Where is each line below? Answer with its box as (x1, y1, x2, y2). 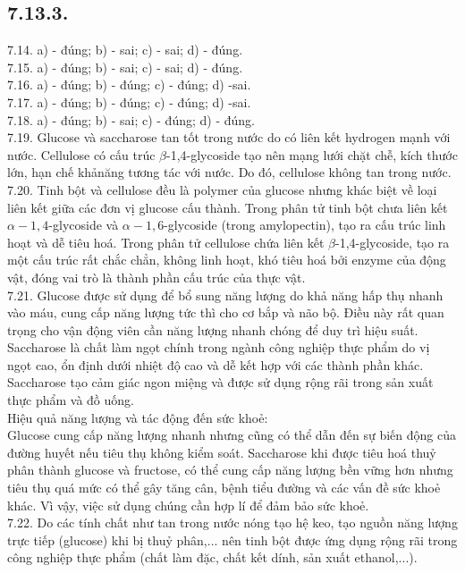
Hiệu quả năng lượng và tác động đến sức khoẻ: (7, 408, 268, 426)
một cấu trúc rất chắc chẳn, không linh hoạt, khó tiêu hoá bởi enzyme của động (7, 250, 446, 269)
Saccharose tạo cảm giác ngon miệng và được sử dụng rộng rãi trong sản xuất (7, 373, 434, 392)
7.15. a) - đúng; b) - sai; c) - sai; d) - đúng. (7, 57, 243, 76)
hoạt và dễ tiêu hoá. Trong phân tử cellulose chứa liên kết (7, 232, 325, 251)
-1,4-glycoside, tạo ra (335, 232, 450, 251)
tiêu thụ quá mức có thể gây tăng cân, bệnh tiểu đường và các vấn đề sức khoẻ (7, 478, 441, 497)
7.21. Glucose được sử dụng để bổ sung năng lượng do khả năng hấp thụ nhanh (7, 285, 444, 304)
